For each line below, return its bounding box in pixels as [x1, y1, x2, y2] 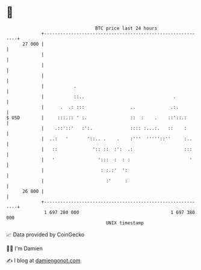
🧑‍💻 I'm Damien [6, 245, 43, 252]
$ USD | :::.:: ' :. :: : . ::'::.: [6, 114, 187, 121]
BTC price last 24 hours [95, 25, 158, 31]
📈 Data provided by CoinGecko [6, 231, 85, 238]
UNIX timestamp [105, 219, 144, 226]
